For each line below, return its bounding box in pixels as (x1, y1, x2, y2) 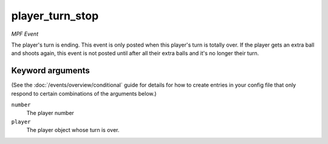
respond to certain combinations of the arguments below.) (11, 90, 157, 97)
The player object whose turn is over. (26, 126, 120, 134)
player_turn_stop (11, 9, 99, 22)
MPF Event (11, 30, 39, 38)
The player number (26, 110, 74, 117)
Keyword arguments (11, 65, 91, 76)
